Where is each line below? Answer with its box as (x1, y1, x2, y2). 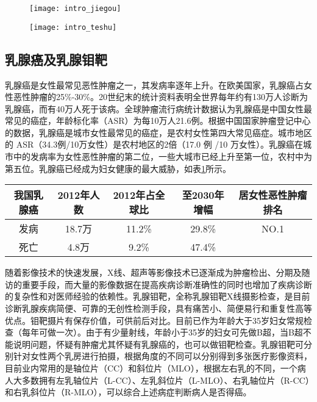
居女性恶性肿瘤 (238, 188, 307, 203)
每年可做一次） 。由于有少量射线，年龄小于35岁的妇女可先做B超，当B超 (21, 326, 303, 339)
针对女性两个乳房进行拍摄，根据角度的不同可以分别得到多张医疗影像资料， (13, 350, 312, 362)
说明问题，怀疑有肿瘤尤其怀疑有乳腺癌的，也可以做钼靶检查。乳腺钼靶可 (13, 337, 304, 350)
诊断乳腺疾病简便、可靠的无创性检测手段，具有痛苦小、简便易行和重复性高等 (5, 302, 312, 315)
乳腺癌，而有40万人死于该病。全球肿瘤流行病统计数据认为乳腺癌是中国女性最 (5, 102, 312, 115)
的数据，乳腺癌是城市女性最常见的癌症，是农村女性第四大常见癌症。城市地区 (5, 126, 312, 138)
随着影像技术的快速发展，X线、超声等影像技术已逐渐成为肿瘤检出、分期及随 (5, 266, 310, 279)
